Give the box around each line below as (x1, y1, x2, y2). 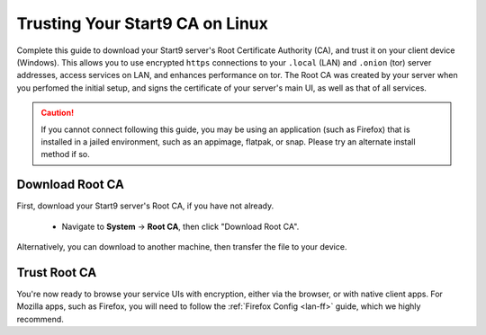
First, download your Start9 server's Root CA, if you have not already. (16, 200, 274, 211)
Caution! (40, 108, 75, 119)
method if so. (40, 149, 90, 160)
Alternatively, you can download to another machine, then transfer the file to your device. (16, 241, 347, 251)
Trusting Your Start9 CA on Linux (16, 13, 269, 33)
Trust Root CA (16, 265, 97, 280)
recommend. (16, 313, 65, 324)
